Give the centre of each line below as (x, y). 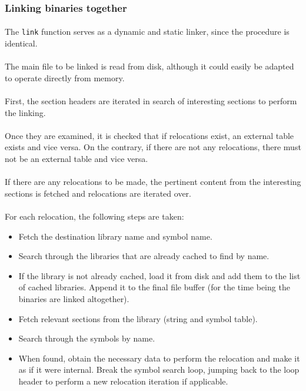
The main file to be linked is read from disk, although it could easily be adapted (149, 66)
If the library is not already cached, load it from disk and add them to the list (159, 275)
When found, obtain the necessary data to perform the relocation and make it (159, 358)
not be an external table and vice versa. (76, 159)
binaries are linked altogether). (74, 298)
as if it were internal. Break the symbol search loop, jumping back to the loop (159, 370)
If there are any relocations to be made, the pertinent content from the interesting (153, 182)
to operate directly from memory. (65, 77)
